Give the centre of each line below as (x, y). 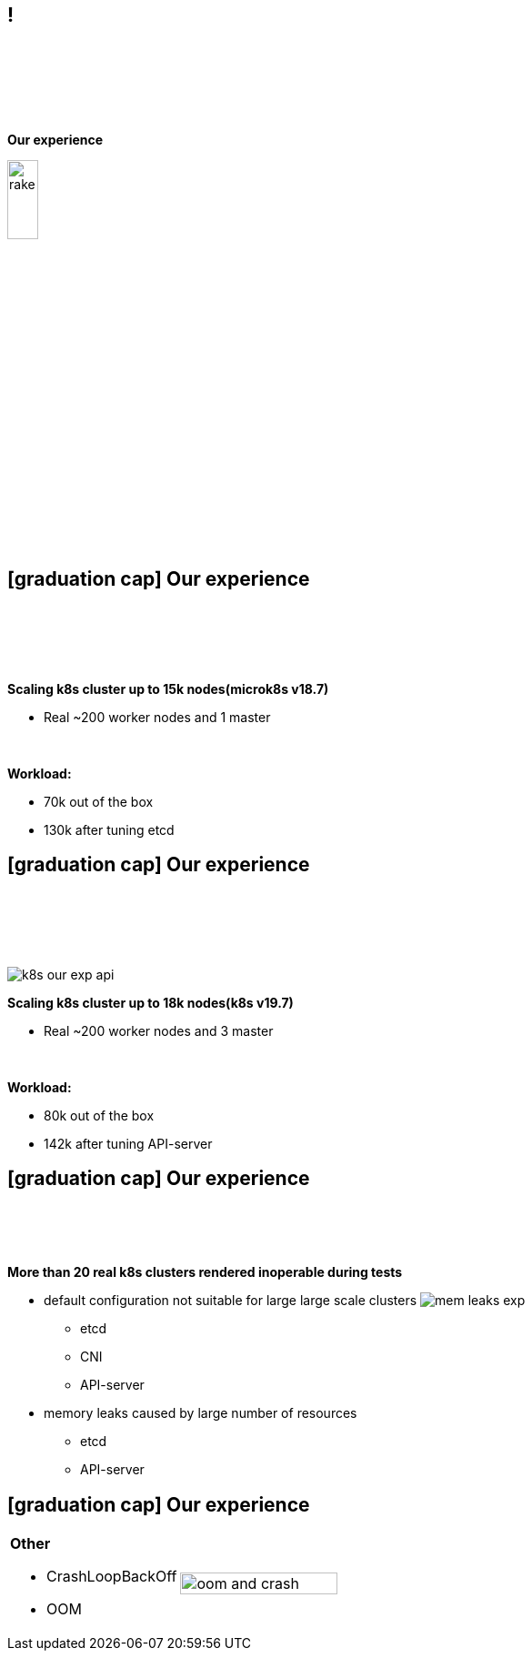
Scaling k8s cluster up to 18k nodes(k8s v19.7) (151, 1002)
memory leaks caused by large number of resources (201, 1413)
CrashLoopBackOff (112, 1577)
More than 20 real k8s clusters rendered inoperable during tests (205, 1272)
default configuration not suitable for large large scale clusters (231, 1301)
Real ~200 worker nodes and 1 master (157, 717)
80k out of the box (99, 1115)
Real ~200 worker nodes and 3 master (159, 1030)
